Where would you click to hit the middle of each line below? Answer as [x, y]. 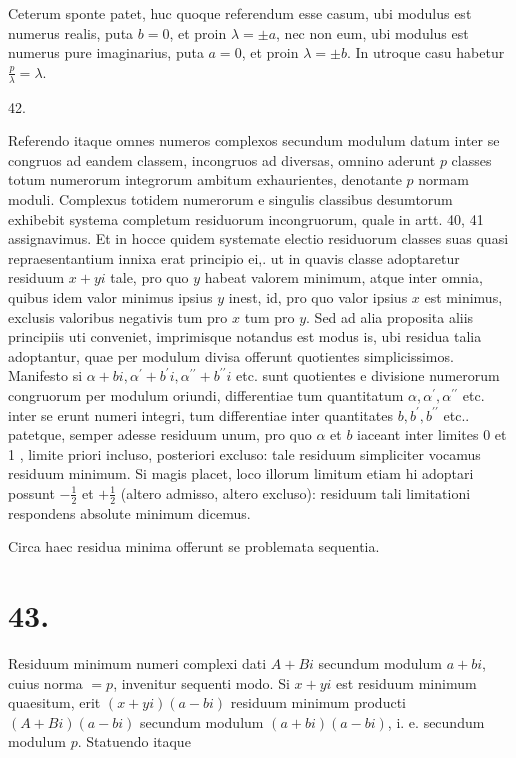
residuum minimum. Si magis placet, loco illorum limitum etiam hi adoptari [241, 473]
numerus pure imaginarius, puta [106, 52]
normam [443, 179]
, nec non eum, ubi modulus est [372, 32]
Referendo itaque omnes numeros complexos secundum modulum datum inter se [254, 140]
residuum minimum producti [318, 702]
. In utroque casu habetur [425, 52]
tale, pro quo [149, 277]
